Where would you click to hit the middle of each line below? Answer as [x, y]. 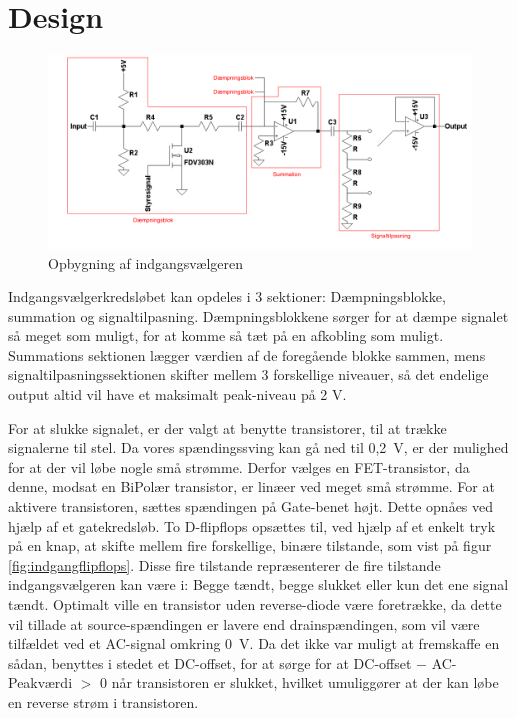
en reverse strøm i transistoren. [103, 701]
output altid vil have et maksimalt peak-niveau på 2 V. [177, 394]
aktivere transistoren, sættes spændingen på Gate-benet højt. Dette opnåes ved [251, 506]
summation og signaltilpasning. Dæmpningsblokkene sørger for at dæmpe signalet [258, 315]
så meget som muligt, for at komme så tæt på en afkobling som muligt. [226, 335]
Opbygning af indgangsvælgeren [145, 262]
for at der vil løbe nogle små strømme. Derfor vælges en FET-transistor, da [239, 466]
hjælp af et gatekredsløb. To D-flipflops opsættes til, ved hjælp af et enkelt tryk [252, 525]
